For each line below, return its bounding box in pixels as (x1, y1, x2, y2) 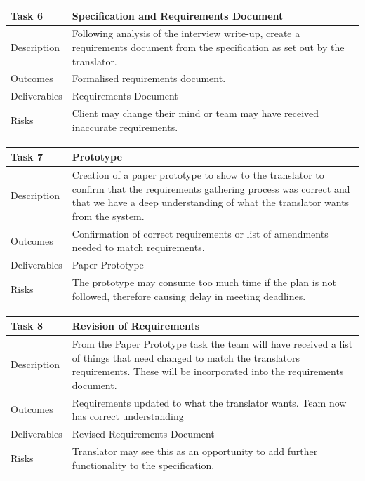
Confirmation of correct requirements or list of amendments (72, 226, 328, 240)
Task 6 (11, 8, 43, 22)
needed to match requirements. (72, 240, 205, 255)
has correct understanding (72, 409, 184, 424)
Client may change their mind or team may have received (72, 106, 319, 121)
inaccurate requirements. (72, 119, 178, 134)
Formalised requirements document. (72, 71, 226, 86)
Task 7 (11, 149, 43, 164)
